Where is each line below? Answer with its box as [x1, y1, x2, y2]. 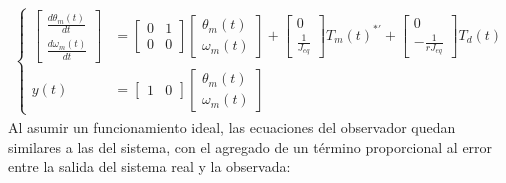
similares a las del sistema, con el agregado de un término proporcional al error [8, 136, 493, 157]
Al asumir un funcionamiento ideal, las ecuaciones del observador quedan [8, 116, 456, 137]
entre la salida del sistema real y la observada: [8, 156, 291, 177]
